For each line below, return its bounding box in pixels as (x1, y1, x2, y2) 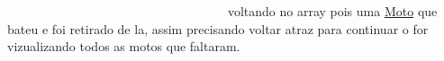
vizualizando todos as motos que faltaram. (7, 37, 240, 56)
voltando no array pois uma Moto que (227, 2, 438, 20)
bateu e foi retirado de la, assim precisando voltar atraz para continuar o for (7, 19, 429, 38)
